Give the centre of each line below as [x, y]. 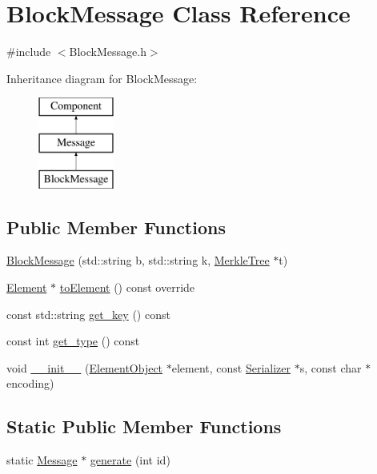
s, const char [331, 367]
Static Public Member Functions [144, 426]
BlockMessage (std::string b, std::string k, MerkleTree [138, 260]
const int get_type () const [73, 341]
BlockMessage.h [108, 52]
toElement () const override [127, 287]
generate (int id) [130, 460]
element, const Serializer [231, 367]
